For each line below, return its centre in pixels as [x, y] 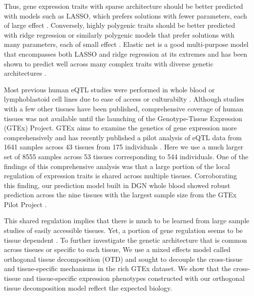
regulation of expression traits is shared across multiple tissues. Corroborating [121, 176]
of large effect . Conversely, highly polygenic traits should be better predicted [120, 25]
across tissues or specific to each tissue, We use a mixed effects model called [117, 249]
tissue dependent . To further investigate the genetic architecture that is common [126, 240]
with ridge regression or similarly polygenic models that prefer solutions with [119, 34]
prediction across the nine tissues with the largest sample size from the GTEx [120, 195]
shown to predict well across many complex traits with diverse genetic [109, 63]
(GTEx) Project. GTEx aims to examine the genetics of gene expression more [120, 128]
